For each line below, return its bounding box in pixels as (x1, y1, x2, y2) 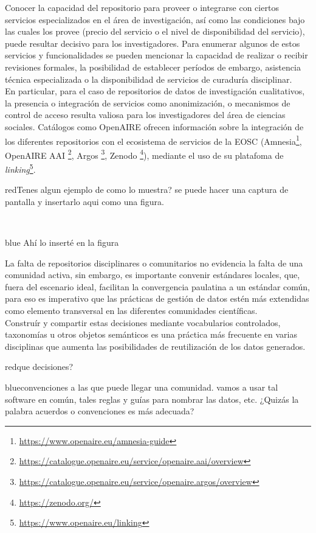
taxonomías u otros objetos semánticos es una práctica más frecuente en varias (5, 328, 297, 341)
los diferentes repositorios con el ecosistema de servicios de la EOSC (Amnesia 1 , (5, 133, 302, 147)
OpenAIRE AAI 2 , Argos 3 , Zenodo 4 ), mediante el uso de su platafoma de (5, 147, 284, 161)
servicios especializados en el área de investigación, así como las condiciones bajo (5, 13, 305, 26)
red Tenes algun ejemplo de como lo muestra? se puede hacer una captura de (5, 183, 289, 196)
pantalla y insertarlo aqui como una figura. (5, 195, 164, 207)
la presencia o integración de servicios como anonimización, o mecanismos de (5, 96, 290, 109)
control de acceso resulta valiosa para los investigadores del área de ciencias (5, 108, 286, 121)
